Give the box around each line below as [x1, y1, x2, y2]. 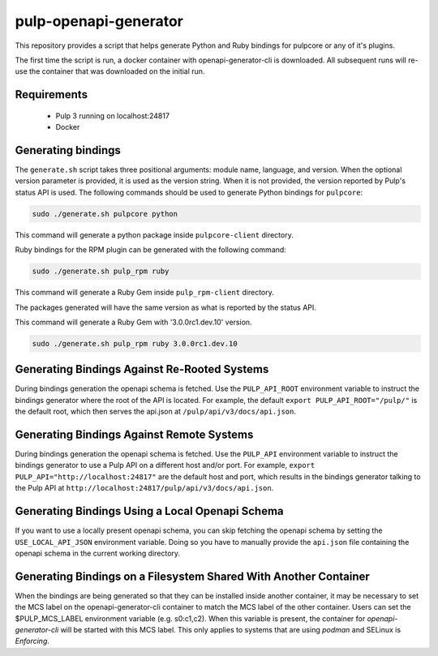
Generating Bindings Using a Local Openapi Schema [15, 504, 284, 518]
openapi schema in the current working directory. [15, 548, 181, 558]
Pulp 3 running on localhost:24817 [55, 110, 170, 121]
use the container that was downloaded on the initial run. [15, 66, 205, 76]
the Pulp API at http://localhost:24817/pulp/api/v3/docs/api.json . [15, 483, 274, 493]
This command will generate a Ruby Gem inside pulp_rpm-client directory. [15, 288, 275, 298]
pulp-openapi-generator [15, 12, 184, 30]
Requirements [15, 88, 88, 101]
